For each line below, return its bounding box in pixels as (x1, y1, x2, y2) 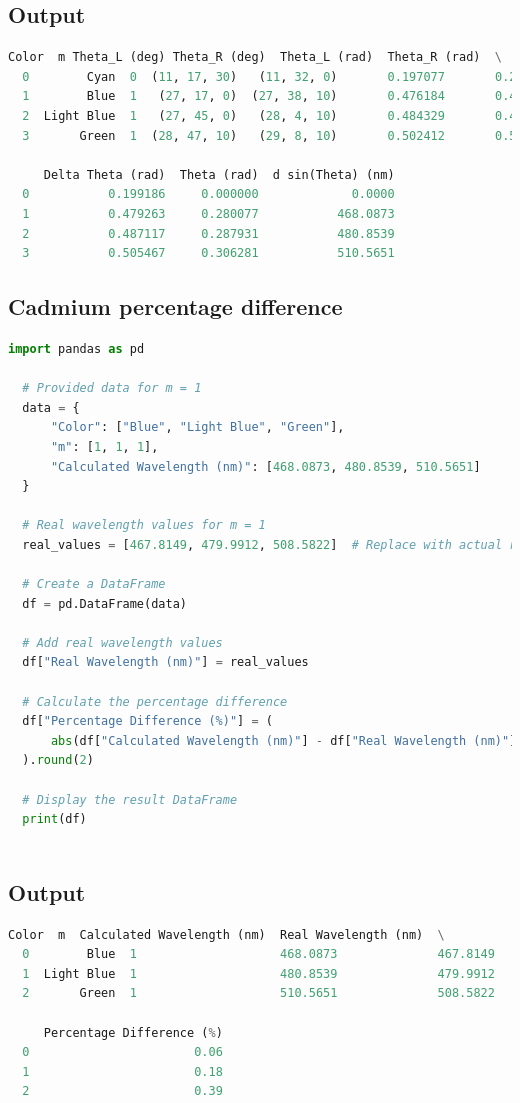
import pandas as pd (8, 341, 145, 356)
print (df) (22, 812, 87, 827)
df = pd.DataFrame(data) (22, 596, 187, 611)
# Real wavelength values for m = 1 (22, 518, 266, 533)
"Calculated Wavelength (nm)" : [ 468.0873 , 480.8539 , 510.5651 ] (50, 459, 481, 474)
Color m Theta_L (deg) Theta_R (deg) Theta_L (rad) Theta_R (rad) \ (8, 50, 502, 65)
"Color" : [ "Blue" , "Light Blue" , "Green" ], (50, 420, 345, 435)
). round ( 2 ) (22, 753, 94, 768)
